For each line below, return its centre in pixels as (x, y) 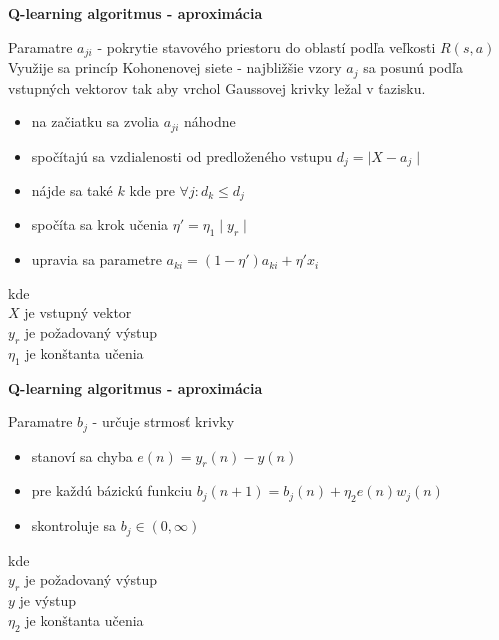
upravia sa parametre (96, 259)
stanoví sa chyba (82, 455)
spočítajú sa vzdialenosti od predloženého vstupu (182, 155)
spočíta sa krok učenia (100, 224)
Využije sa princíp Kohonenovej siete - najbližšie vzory (175, 67)
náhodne (209, 121)
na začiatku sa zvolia (95, 121)
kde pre (152, 190)
